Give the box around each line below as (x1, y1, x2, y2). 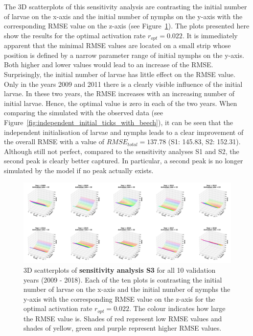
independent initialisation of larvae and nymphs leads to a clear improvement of (4, 127, 244, 137)
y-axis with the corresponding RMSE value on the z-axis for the (23, 293, 215, 304)
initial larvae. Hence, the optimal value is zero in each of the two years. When (4, 98, 237, 108)
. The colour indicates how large (129, 303, 226, 313)
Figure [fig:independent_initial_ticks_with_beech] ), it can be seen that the (4, 117, 233, 127)
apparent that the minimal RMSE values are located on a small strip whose (4, 40, 231, 51)
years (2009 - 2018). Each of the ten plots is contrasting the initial (23, 274, 222, 284)
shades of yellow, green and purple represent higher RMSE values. (23, 323, 222, 333)
